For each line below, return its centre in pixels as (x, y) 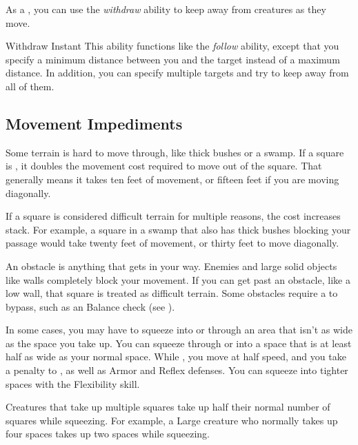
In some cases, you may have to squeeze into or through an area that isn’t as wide (179, 330)
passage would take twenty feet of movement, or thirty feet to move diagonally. (172, 243)
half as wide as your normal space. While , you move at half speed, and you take (176, 356)
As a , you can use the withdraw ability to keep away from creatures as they (166, 9)
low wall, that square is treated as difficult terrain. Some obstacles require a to (172, 293)
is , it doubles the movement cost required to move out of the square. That (164, 166)
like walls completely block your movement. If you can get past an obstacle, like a (178, 279)
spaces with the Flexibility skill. (73, 383)
